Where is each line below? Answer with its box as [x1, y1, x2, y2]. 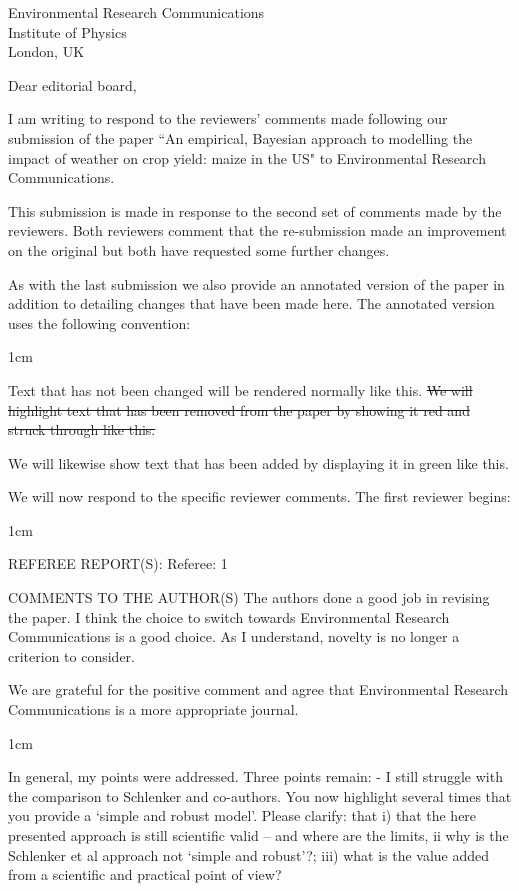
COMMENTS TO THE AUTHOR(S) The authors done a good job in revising [8, 587, 490, 608]
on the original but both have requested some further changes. [8, 239, 390, 260]
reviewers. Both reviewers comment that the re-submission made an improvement [8, 220, 507, 241]
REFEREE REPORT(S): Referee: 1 [8, 553, 228, 574]
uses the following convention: [8, 312, 191, 333]
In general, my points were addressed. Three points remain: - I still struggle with [8, 766, 503, 787]
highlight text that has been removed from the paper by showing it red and [8, 399, 470, 420]
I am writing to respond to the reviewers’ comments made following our [8, 108, 448, 129]
